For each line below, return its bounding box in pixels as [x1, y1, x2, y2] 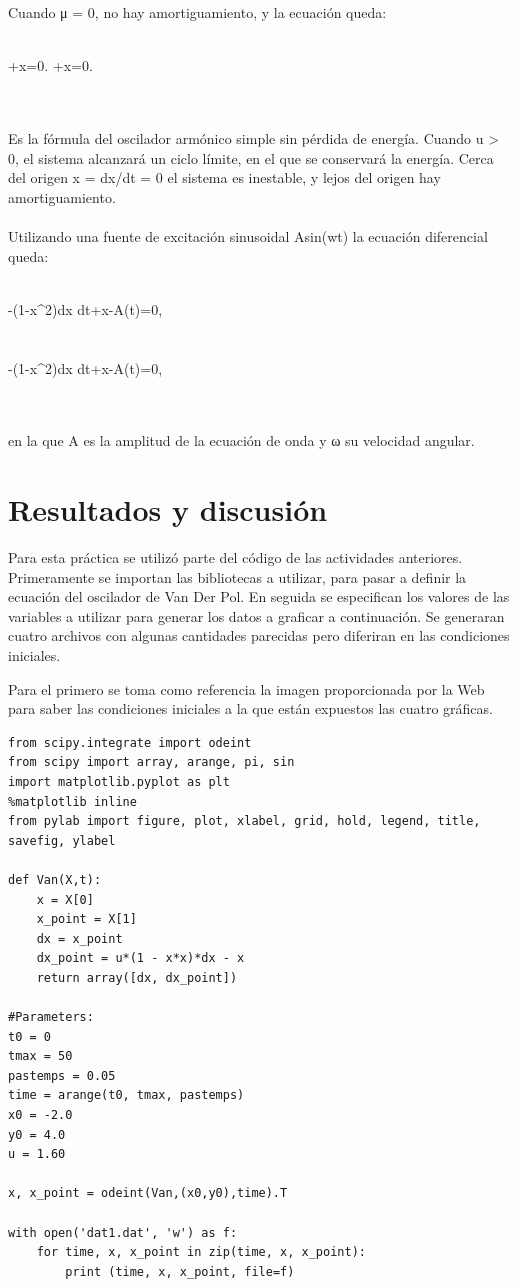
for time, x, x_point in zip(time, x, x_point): [36, 1245, 366, 1260]
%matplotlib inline [8, 794, 137, 809]
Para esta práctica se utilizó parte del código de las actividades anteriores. [8, 547, 463, 567]
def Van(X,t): [8, 872, 102, 887]
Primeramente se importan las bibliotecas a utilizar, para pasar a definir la [8, 566, 467, 587]
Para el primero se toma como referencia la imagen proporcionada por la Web [8, 678, 485, 699]
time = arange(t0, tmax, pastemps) [8, 1088, 245, 1103]
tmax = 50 [8, 1049, 73, 1064]
